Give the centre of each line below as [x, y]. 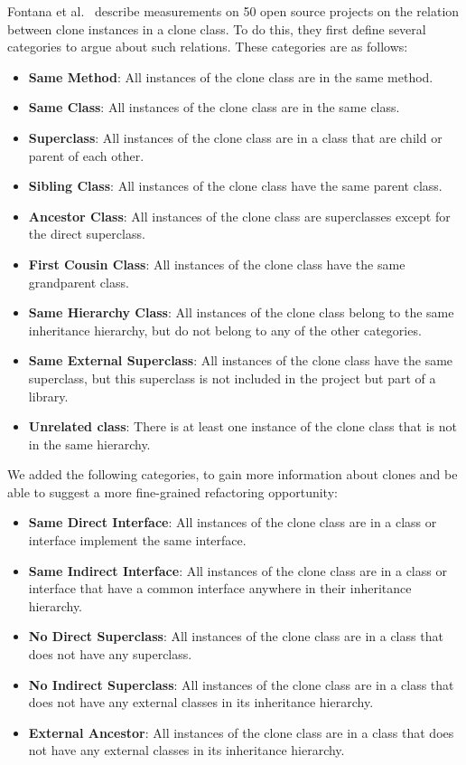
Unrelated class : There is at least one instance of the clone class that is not [242, 426]
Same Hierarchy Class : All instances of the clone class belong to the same [241, 312]
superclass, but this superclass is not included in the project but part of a [232, 378]
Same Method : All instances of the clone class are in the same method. [231, 76]
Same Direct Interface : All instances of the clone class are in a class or [233, 522]
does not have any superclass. [110, 654]
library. [48, 396]
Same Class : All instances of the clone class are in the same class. [214, 107]
